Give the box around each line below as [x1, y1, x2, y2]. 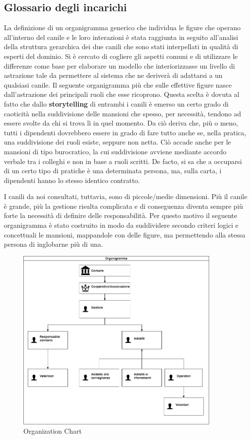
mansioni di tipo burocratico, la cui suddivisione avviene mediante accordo [4, 146, 227, 156]
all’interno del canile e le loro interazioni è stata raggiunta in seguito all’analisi [4, 32, 238, 42]
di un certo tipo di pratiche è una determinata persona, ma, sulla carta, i [4, 165, 222, 176]
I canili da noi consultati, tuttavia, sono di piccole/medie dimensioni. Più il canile [4, 191, 248, 201]
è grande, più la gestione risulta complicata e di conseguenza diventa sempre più [4, 201, 243, 211]
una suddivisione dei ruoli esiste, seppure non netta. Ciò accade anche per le [4, 137, 231, 147]
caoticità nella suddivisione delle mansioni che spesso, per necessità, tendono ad [4, 108, 241, 118]
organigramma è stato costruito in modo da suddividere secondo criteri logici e [4, 220, 238, 230]
